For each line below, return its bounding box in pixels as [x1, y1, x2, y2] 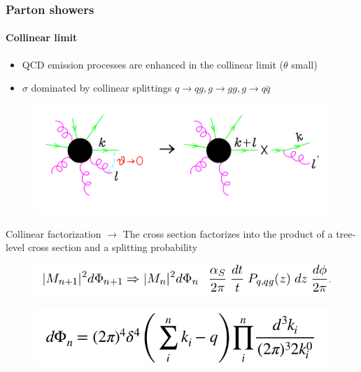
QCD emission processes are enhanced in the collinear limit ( [22, 57, 284, 71]
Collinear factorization [6, 226, 101, 241]
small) [291, 57, 318, 71]
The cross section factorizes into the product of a [122, 226, 333, 241]
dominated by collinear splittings [31, 80, 172, 95]
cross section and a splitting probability [27, 240, 198, 255]
